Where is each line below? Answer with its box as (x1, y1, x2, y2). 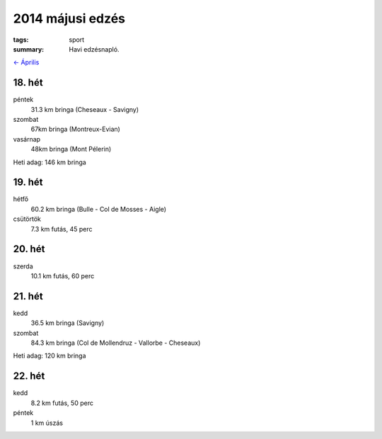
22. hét (13, 370, 45, 382)
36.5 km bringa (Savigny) (30, 319, 105, 327)
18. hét (13, 76, 43, 89)
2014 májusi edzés (13, 11, 126, 26)
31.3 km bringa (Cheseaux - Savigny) (30, 105, 139, 113)
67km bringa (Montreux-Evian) (30, 125, 120, 134)
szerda (13, 262, 33, 270)
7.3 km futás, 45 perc (30, 224, 93, 233)
